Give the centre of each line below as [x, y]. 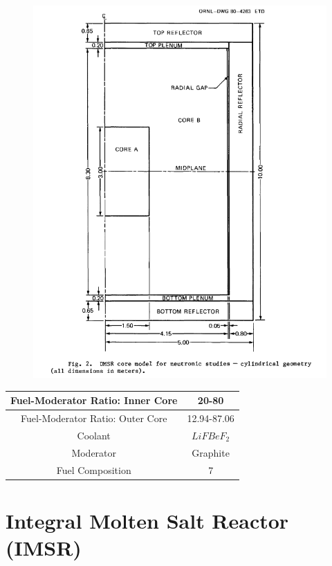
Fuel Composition [94, 469]
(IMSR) [44, 548]
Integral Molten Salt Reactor [147, 520]
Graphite [211, 452]
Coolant [94, 435]
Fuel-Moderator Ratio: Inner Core [94, 400]
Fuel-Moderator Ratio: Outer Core [94, 418]
